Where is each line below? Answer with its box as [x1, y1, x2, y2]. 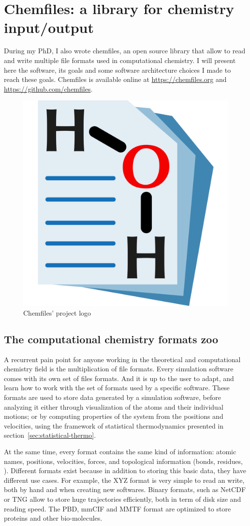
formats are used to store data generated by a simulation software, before [4, 392, 221, 402]
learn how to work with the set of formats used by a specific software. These [4, 383, 230, 393]
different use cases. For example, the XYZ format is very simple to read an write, [4, 475, 245, 485]
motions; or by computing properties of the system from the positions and [4, 411, 223, 421]
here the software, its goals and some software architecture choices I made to [4, 64, 231, 75]
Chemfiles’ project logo [23, 307, 91, 318]
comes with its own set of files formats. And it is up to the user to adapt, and [4, 373, 234, 383]
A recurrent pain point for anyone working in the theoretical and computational [4, 354, 241, 364]
